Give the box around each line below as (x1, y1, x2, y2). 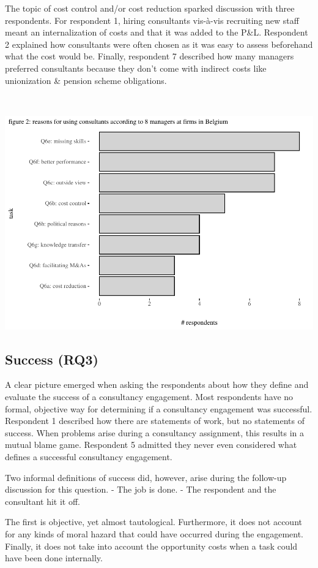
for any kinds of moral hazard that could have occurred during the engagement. (5, 528, 304, 540)
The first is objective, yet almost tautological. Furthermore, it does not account (5, 515, 302, 528)
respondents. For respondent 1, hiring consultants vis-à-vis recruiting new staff (5, 13, 299, 26)
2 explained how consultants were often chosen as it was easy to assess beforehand (5, 37, 313, 50)
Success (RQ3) (5, 349, 98, 368)
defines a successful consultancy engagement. (5, 450, 172, 463)
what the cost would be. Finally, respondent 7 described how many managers (5, 50, 294, 62)
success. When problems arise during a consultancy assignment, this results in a (5, 426, 305, 439)
